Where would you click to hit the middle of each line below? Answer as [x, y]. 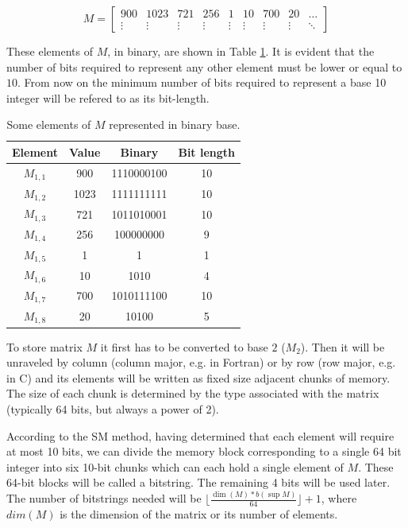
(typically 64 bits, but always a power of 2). [113, 409]
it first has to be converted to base [184, 346]
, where [339, 498]
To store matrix [44, 346]
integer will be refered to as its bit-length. [108, 97]
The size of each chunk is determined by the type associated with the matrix [193, 393]
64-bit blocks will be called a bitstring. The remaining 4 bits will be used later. [198, 482]
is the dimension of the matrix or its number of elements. [199, 514]
